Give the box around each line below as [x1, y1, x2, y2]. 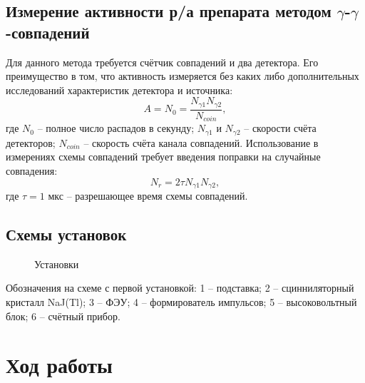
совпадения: [6, 163, 58, 178]
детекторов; [6, 135, 56, 150]
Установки [34, 256, 79, 271]
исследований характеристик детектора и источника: [6, 82, 233, 97]
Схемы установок [6, 223, 127, 245]
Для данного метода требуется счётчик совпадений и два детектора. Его [6, 54, 319, 69]
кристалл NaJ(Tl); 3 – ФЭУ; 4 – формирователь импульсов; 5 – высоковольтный [6, 294, 357, 309]
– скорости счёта [244, 121, 317, 136]
